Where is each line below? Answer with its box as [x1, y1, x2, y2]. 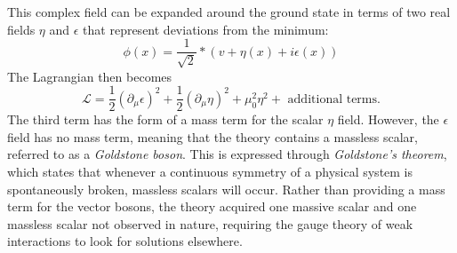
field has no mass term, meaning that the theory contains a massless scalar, [7, 127, 418, 146]
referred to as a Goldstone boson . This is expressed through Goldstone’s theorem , [7, 145, 447, 163]
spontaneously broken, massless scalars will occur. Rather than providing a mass [7, 179, 445, 198]
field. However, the [337, 110, 439, 129]
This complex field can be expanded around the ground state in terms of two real [7, 3, 451, 20]
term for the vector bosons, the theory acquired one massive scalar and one [7, 197, 417, 216]
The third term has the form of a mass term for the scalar [7, 110, 324, 129]
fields [7, 20, 36, 38]
